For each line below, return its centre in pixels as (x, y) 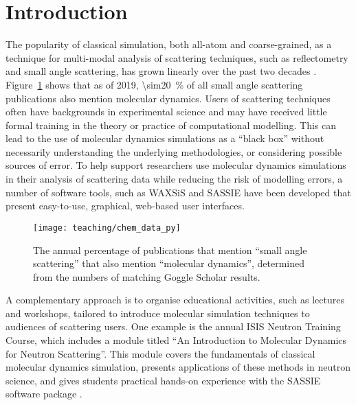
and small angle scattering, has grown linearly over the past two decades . (161, 71)
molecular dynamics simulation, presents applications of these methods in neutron (178, 367)
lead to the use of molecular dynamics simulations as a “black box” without (165, 138)
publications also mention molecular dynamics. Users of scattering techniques (168, 98)
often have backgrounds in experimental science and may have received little (166, 112)
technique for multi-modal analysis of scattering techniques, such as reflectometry (177, 57)
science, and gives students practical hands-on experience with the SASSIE (163, 380)
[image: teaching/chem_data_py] (107, 228)
